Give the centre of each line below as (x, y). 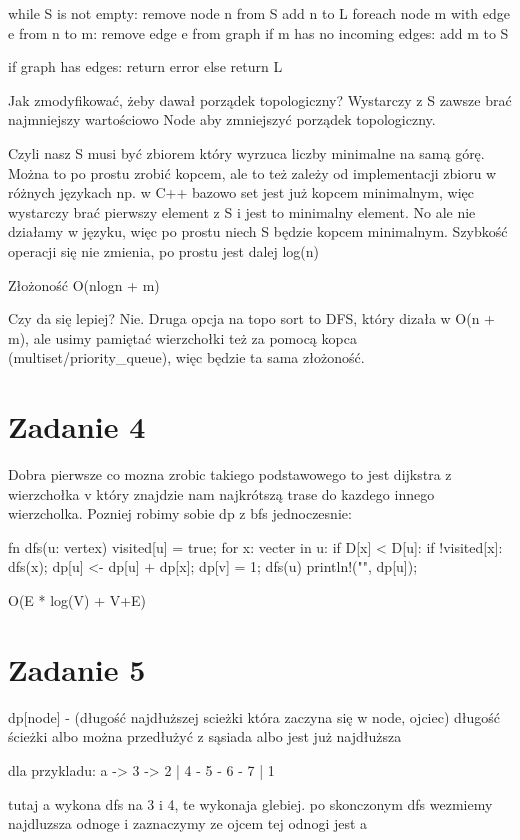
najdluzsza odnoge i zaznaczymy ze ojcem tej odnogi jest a (188, 823)
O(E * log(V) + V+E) (77, 600)
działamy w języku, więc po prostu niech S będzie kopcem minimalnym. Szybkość (258, 231)
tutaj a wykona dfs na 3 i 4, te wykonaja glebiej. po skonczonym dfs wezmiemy (250, 803)
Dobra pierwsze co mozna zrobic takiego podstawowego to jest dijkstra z (230, 474)
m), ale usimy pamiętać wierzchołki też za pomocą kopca (182, 337)
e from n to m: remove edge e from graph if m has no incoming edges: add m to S (258, 32)
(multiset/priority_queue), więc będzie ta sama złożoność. (186, 357)
